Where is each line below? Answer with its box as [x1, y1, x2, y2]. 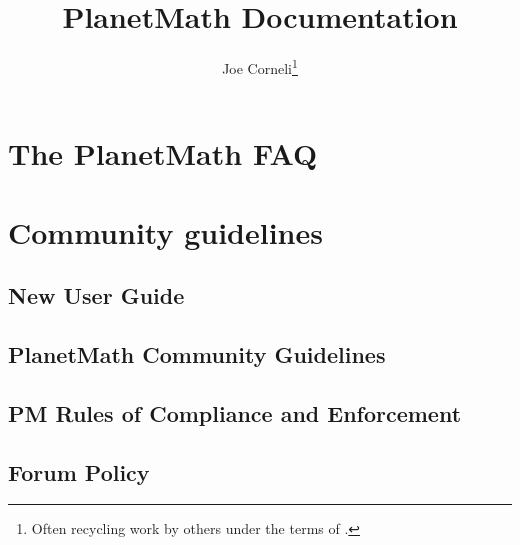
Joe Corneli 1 [222, 55, 298, 78]
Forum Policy [8, 456, 150, 487]
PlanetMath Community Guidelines [8, 339, 386, 370]
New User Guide [8, 280, 185, 311]
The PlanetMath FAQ [8, 133, 318, 174]
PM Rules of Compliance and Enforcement [8, 397, 462, 428]
